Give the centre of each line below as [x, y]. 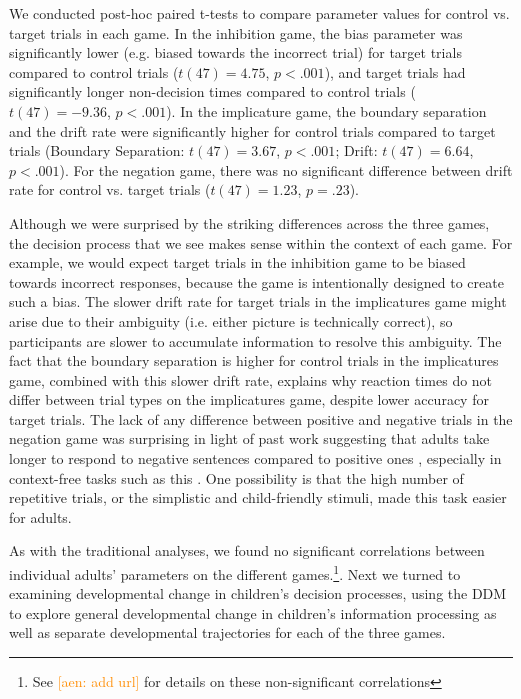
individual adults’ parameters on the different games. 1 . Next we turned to [235, 572]
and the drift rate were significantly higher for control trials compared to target [252, 130]
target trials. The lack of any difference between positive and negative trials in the [261, 418]
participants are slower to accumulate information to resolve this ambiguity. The [255, 340]
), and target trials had [395, 71]
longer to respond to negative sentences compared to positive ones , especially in [255, 458]
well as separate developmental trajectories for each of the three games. [227, 632]
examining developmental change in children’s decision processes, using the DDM [258, 593]
